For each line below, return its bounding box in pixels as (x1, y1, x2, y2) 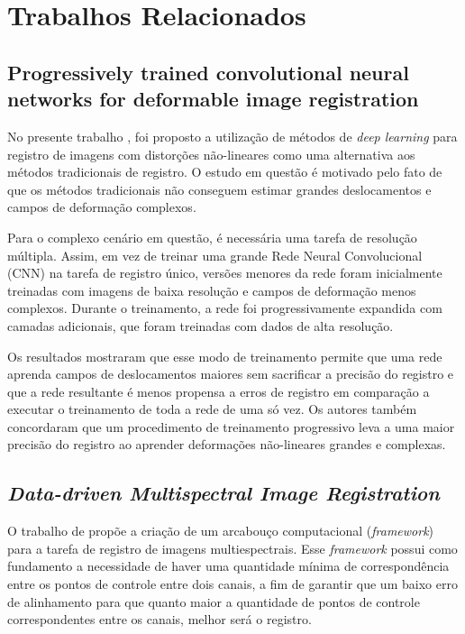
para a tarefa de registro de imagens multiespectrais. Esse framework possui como (7, 538, 458, 557)
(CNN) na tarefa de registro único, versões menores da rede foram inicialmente (7, 263, 442, 282)
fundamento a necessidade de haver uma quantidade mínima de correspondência (7, 556, 450, 575)
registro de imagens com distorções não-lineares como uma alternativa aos (7, 144, 415, 163)
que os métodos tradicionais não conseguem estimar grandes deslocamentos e (7, 179, 432, 198)
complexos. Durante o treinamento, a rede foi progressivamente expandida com (7, 299, 442, 317)
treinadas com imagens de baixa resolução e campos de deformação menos (7, 280, 416, 299)
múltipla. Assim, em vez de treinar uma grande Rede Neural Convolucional (7, 245, 423, 264)
